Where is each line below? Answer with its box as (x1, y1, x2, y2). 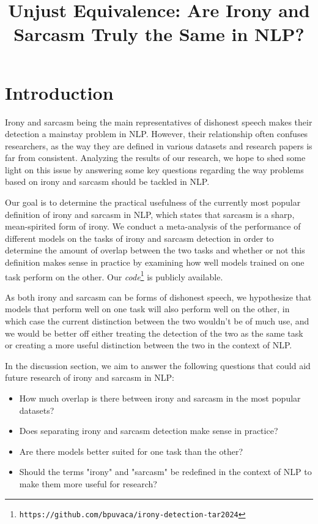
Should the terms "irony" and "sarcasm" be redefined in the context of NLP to (19, 465, 312, 478)
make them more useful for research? (19, 477, 157, 490)
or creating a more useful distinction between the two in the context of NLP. (5, 339, 292, 351)
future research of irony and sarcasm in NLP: (5, 371, 174, 384)
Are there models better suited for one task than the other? (19, 444, 243, 457)
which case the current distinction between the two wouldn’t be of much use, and (5, 315, 309, 327)
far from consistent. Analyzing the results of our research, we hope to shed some (5, 151, 306, 164)
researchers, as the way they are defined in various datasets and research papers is (5, 139, 312, 152)
